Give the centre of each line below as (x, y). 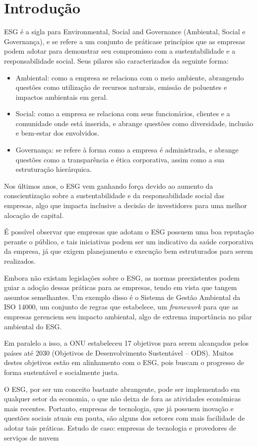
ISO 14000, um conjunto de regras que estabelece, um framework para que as (121, 307)
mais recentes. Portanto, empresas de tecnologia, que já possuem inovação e (119, 408)
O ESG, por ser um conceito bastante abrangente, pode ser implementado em (122, 389)
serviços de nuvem (32, 437)
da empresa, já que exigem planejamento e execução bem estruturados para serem (129, 251)
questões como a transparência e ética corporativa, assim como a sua (120, 159)
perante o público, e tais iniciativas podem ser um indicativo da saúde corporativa (129, 241)
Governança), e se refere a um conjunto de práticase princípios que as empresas (125, 41)
